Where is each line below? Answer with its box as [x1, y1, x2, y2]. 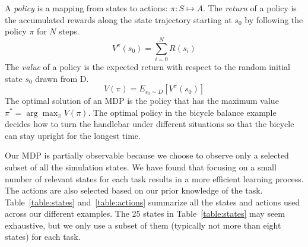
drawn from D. [35, 72, 89, 84]
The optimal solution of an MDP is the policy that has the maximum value [5, 94, 279, 106]
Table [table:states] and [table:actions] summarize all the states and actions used [5, 195, 300, 208]
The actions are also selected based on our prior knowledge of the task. [5, 184, 263, 197]
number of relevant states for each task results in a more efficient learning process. [5, 172, 304, 185]
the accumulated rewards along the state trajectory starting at [5, 13, 232, 26]
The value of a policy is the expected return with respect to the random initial [5, 60, 291, 72]
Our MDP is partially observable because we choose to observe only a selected [5, 149, 289, 161]
